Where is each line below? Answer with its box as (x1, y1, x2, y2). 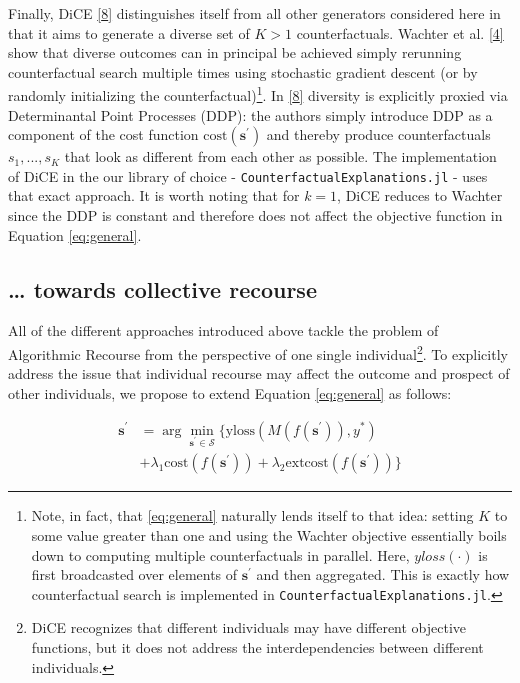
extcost (285, 456, 329, 471)
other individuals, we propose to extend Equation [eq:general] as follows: (8, 382, 452, 403)
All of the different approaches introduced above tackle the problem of (8, 320, 439, 341)
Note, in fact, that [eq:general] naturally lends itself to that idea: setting (31, 505, 474, 526)
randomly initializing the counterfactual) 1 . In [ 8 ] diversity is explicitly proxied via (8, 82, 508, 106)
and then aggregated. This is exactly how (256, 564, 510, 585)
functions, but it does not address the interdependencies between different (31, 636, 484, 657)
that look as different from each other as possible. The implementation (64, 146, 497, 167)
